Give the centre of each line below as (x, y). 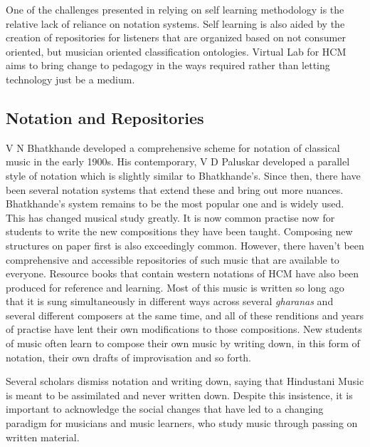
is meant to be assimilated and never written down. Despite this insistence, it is (179, 395)
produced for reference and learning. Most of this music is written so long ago (175, 287)
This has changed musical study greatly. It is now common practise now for (170, 217)
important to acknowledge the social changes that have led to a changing (165, 409)
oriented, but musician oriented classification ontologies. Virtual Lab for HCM (176, 51)
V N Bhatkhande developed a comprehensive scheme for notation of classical (173, 147)
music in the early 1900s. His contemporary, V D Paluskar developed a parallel (178, 161)
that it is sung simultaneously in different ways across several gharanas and (170, 301)
